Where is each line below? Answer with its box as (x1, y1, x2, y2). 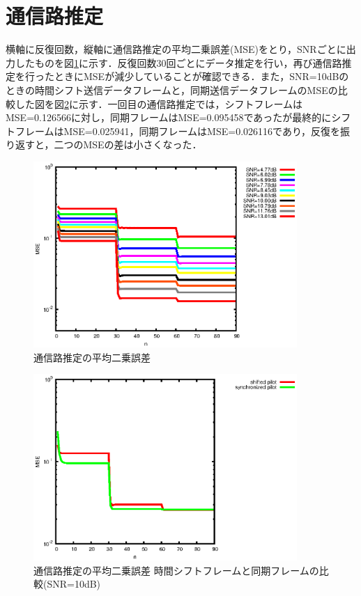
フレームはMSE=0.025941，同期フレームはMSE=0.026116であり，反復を (15, 123, 340, 138)
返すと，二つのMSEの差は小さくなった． (15, 137, 202, 152)
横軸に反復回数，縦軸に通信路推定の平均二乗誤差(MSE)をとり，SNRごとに (6, 42, 346, 56)
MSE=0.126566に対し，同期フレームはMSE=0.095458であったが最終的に (6, 110, 332, 125)
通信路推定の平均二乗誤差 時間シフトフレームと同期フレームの (33, 563, 319, 577)
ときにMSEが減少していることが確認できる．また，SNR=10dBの (54, 69, 349, 84)
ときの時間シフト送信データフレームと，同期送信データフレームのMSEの (6, 82, 338, 97)
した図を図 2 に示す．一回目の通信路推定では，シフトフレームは (15, 96, 303, 111)
